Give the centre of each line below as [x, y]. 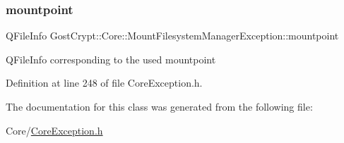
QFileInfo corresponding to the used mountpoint [111, 59]
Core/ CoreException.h [54, 130]
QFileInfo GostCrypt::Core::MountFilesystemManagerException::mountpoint [172, 36]
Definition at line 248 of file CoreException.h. [104, 83]
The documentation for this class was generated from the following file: [159, 106]
